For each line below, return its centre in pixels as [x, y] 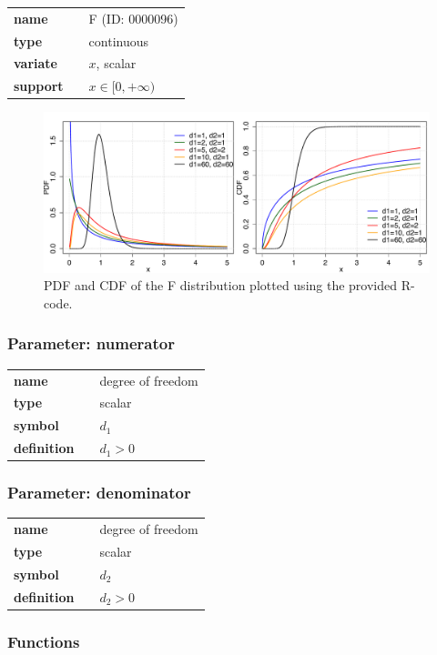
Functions [44, 641]
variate [36, 63]
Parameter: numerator [91, 343]
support [39, 86]
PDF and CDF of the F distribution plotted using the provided [221, 285]
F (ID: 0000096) [133, 18]
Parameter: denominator [99, 493]
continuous [119, 40]
